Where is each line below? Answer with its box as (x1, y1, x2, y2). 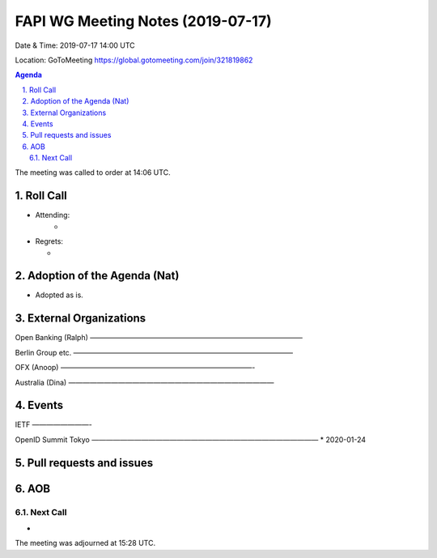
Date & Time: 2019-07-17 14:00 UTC (15, 40, 135, 50)
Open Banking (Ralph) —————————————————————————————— (15, 333, 303, 343)
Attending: (35, 211, 70, 220)
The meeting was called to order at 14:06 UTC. (15, 168, 171, 177)
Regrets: (35, 236, 64, 246)
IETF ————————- (15, 420, 92, 429)
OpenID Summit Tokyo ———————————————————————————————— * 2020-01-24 (15, 434, 367, 445)
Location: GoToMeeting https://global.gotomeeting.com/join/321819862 (15, 55, 253, 65)
